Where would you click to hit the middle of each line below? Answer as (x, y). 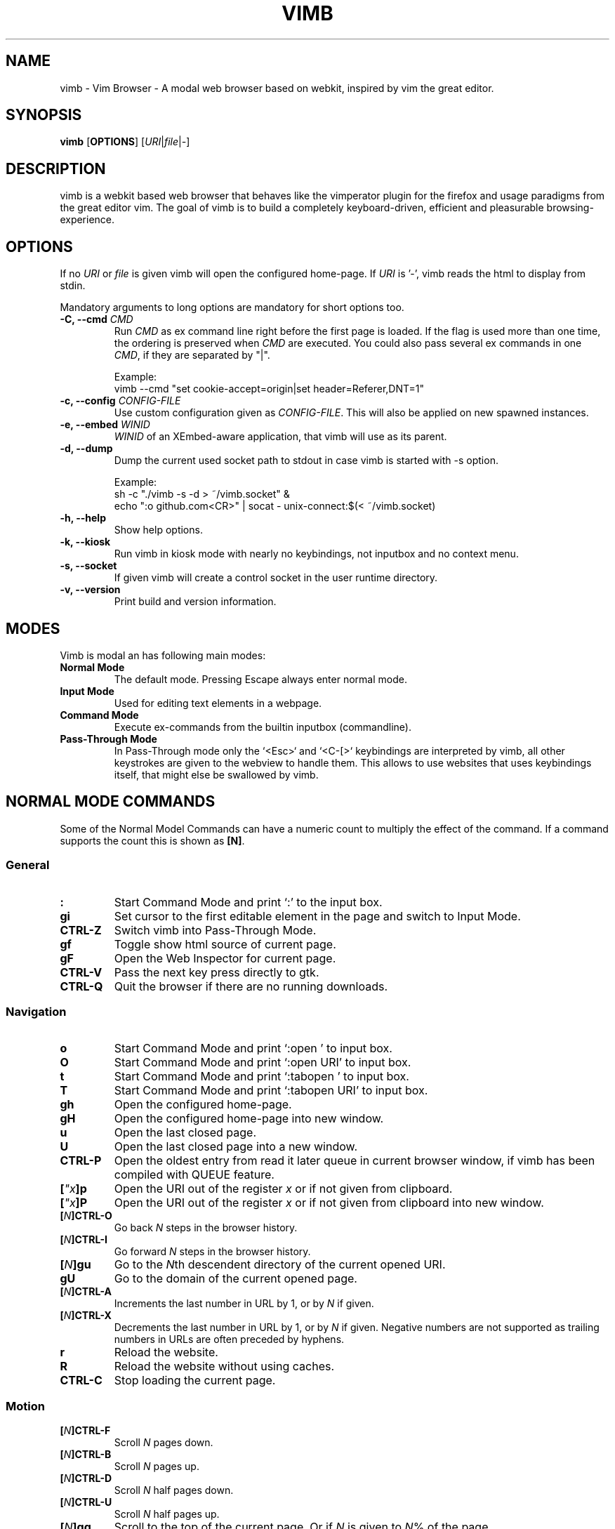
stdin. (73, 286)
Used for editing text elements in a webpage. (218, 703)
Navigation (36, 1011)
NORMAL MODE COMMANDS (111, 802)
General (28, 865)
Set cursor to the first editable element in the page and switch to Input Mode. (317, 916)
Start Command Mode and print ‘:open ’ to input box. (253, 1048)
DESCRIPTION (56, 168)
